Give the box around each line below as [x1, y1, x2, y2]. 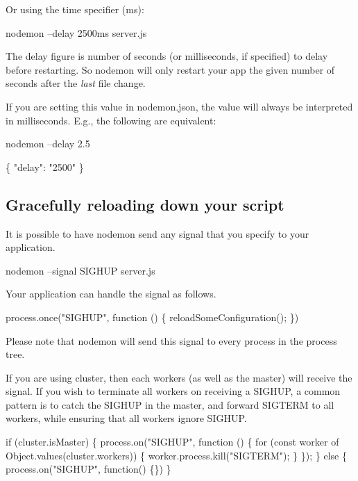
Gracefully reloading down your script [6, 193, 284, 215]
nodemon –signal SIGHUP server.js [6, 263, 155, 277]
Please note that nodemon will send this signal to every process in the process [6, 333, 337, 348]
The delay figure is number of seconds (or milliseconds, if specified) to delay [6, 49, 328, 63]
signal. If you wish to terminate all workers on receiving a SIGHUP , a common [6, 384, 341, 398]
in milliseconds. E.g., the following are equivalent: [6, 113, 216, 127]
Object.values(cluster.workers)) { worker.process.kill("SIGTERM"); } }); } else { [6, 448, 347, 462]
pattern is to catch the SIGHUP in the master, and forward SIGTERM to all [6, 397, 334, 411]
